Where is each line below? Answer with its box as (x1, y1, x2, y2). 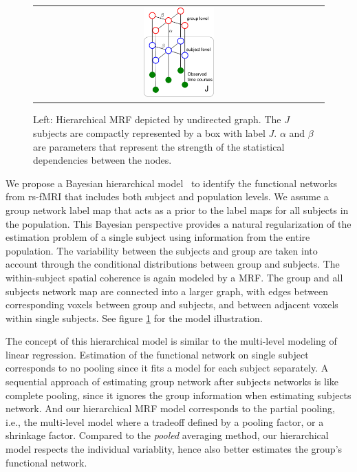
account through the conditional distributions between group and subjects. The (6, 257, 340, 271)
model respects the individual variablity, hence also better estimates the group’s (6, 442, 343, 456)
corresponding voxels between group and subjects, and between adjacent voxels (6, 297, 338, 312)
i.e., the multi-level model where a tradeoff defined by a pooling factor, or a (6, 414, 324, 429)
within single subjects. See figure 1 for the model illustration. (6, 310, 263, 325)
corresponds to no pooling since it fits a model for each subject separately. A (6, 361, 329, 375)
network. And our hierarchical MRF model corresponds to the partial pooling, (6, 401, 335, 416)
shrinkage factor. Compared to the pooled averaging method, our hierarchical (6, 428, 329, 442)
